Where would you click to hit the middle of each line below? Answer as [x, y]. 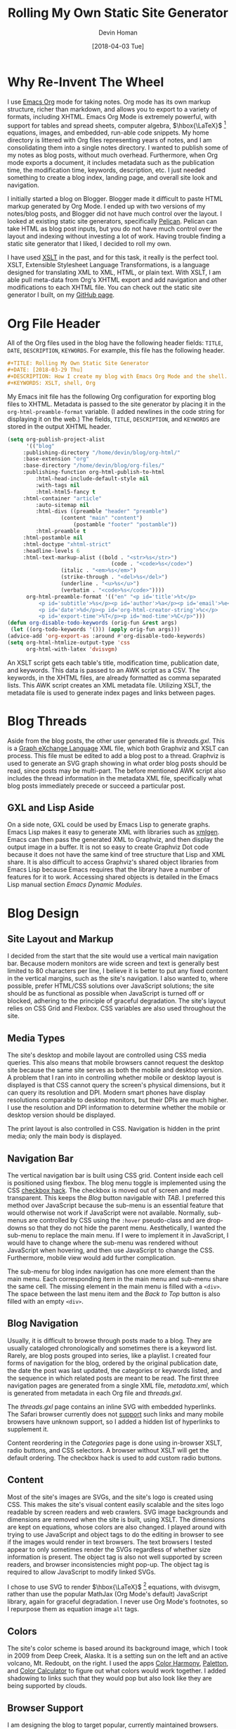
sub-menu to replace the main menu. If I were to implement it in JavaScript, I [118, 1235]
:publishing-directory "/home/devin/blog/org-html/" [101, 453]
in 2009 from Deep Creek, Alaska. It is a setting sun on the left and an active [118, 1656]
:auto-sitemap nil [63, 505]
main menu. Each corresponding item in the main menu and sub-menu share [118, 1279]
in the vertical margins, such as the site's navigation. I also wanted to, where [118, 979]
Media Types [36, 1038]
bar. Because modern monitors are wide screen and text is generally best [113, 963]
